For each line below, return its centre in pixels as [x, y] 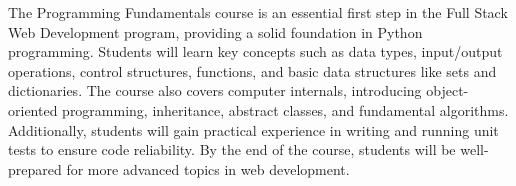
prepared [35, 168]
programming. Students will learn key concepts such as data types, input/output [255, 51]
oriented [33, 109]
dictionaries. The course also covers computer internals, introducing [215, 90]
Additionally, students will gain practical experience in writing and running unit [253, 129]
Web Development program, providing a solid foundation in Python [215, 31]
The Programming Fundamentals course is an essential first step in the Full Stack [258, 12]
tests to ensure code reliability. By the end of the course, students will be [232, 149]
